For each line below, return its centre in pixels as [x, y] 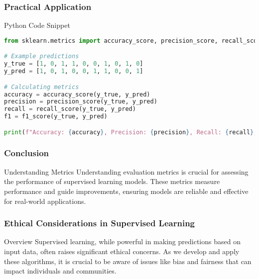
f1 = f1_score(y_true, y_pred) [56, 117]
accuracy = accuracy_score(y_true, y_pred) [77, 94]
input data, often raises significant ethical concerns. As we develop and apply [122, 251]
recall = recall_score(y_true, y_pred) [70, 109]
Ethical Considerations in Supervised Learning [99, 223]
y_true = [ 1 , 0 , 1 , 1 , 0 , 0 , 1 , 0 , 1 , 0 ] [74, 64]
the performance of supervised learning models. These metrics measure [112, 181]
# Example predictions [42, 56]
